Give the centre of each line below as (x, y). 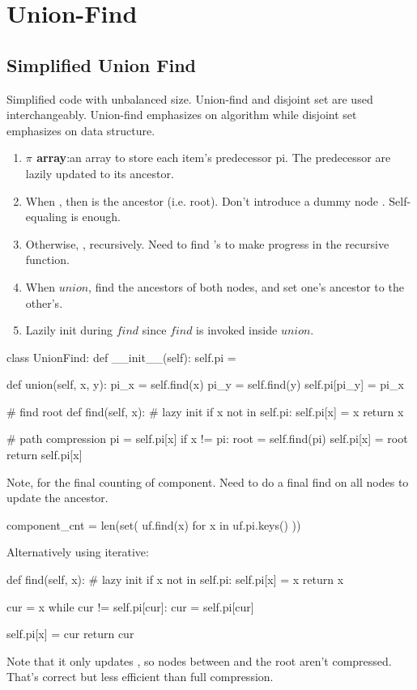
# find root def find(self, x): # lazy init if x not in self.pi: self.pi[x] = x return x (205, 411)
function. (47, 260)
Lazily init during (69, 330)
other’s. (44, 302)
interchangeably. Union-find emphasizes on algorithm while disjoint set (182, 115)
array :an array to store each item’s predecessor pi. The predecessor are (214, 158)
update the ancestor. (57, 498)
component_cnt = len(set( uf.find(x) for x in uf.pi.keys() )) (154, 524)
